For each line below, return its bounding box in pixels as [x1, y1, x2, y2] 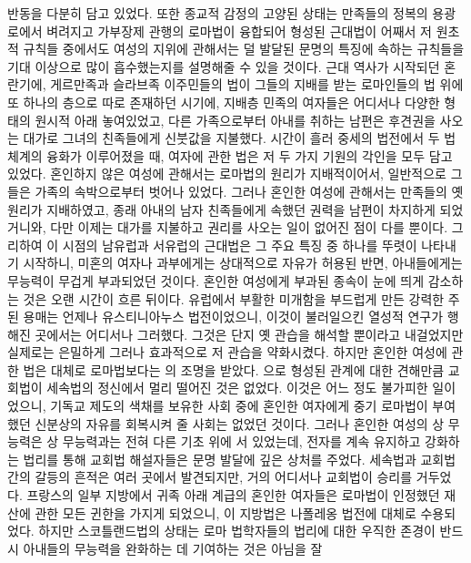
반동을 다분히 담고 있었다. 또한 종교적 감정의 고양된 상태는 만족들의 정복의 [7, 4, 428, 22]
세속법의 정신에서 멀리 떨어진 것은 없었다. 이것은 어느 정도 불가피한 [46, 378, 428, 397]
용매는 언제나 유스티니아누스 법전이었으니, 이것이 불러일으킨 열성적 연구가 [23, 307, 444, 326]
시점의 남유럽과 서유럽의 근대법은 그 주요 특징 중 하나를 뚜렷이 [62, 235, 417, 254]
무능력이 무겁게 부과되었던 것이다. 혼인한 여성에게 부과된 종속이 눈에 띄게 [7, 271, 425, 290]
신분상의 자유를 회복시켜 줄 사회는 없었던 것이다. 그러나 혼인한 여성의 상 [35, 414, 445, 433]
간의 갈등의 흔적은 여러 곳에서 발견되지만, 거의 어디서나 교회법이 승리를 [7, 467, 413, 486]
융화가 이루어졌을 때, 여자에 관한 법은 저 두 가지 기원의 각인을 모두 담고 [46, 146, 453, 165]
